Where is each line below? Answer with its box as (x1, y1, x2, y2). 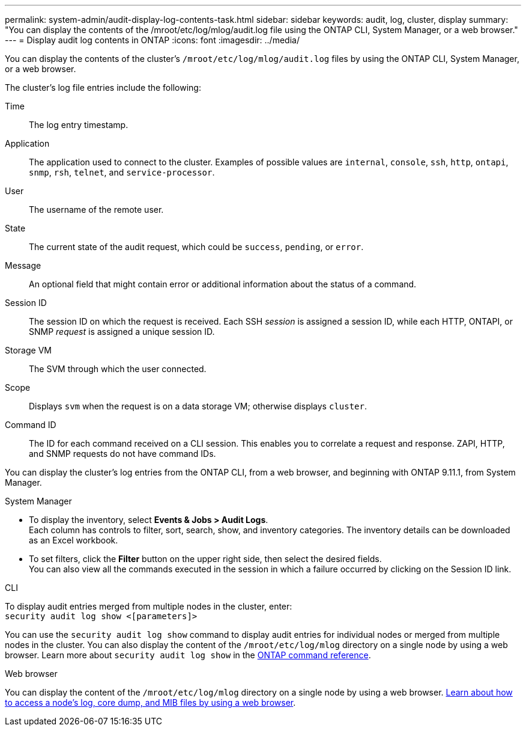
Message (5, 260, 41, 271)
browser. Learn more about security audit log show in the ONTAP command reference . (5, 650, 371, 660)
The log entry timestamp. (29, 120, 128, 130)
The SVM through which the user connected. (29, 364, 207, 374)
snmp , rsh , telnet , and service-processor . (29, 167, 215, 177)
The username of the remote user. (29, 204, 164, 215)
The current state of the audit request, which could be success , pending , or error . (29, 242, 364, 252)
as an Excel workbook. (29, 535, 118, 545)
